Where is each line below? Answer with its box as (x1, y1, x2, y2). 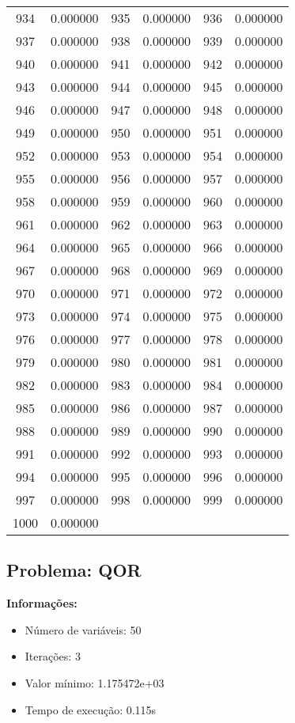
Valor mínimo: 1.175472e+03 (25, 674, 165, 691)
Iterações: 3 (25, 648, 81, 664)
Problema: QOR (6, 558, 142, 582)
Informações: (6, 595, 78, 611)
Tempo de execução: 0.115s (25, 701, 157, 717)
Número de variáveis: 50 (25, 621, 142, 638)
